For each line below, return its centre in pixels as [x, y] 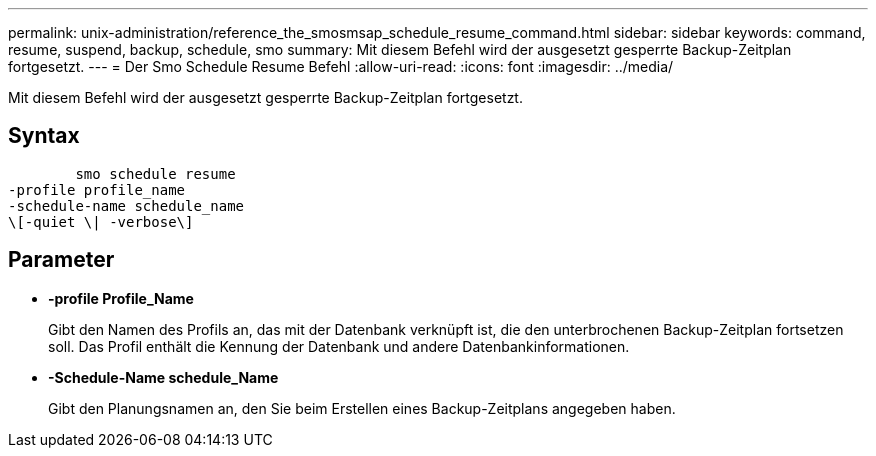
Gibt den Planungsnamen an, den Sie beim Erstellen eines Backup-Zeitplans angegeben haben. [362, 408]
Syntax [44, 136]
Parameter [61, 260]
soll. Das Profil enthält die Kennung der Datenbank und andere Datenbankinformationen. [339, 346]
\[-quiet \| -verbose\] [101, 221]
